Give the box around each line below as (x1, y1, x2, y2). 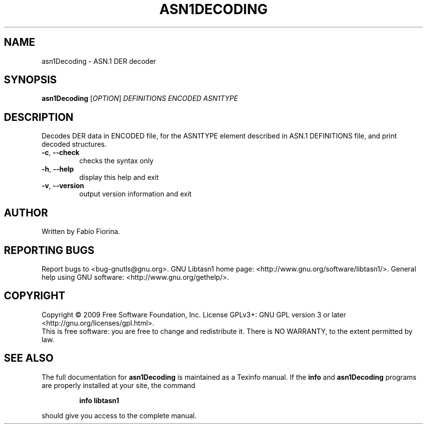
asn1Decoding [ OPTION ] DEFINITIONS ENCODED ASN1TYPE (41, 94, 238, 103)
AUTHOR (4, 206, 48, 219)
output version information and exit (79, 190, 192, 198)
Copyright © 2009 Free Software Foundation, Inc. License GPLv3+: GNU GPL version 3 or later (41, 310, 346, 319)
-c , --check (41, 148, 79, 157)
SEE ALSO (4, 352, 54, 365)
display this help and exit (79, 173, 159, 182)
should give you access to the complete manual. (41, 411, 197, 420)
